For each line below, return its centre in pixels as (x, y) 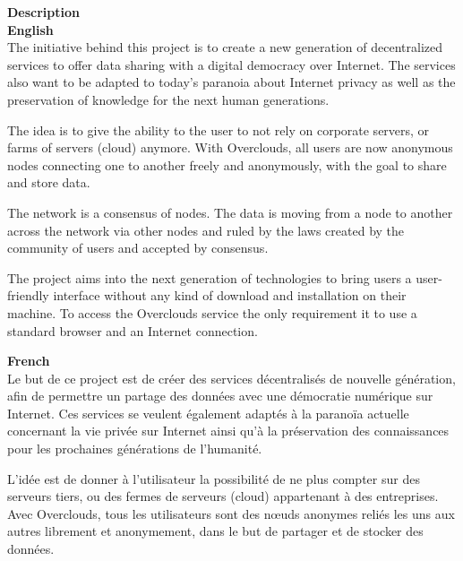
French (29, 361)
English (30, 29)
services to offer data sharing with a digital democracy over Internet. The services (231, 64)
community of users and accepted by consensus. (138, 248)
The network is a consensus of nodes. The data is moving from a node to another (230, 212)
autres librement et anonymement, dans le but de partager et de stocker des (215, 531)
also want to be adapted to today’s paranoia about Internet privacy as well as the (231, 82)
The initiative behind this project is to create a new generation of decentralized (225, 47)
